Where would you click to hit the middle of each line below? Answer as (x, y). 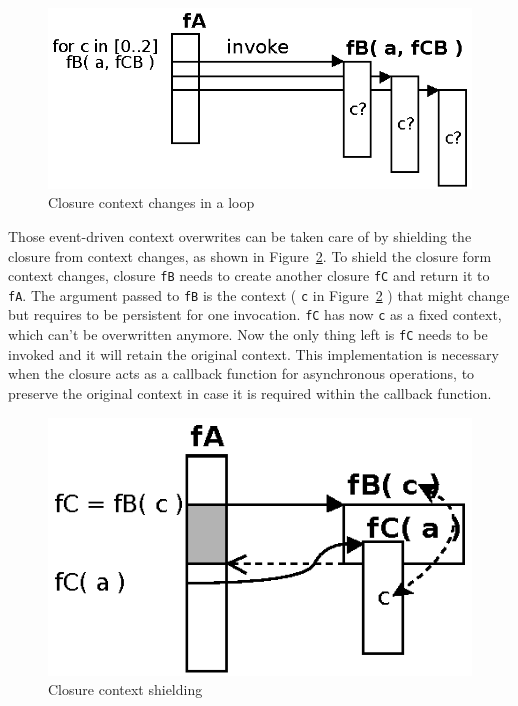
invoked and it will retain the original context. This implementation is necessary (253, 353)
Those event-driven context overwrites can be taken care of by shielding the (240, 235)
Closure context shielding (125, 689)
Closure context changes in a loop (151, 202)
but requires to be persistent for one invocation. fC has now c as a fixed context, (255, 314)
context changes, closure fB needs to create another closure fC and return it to (249, 275)
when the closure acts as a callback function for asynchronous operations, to (241, 373)
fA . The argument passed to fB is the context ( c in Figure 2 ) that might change (259, 294)
